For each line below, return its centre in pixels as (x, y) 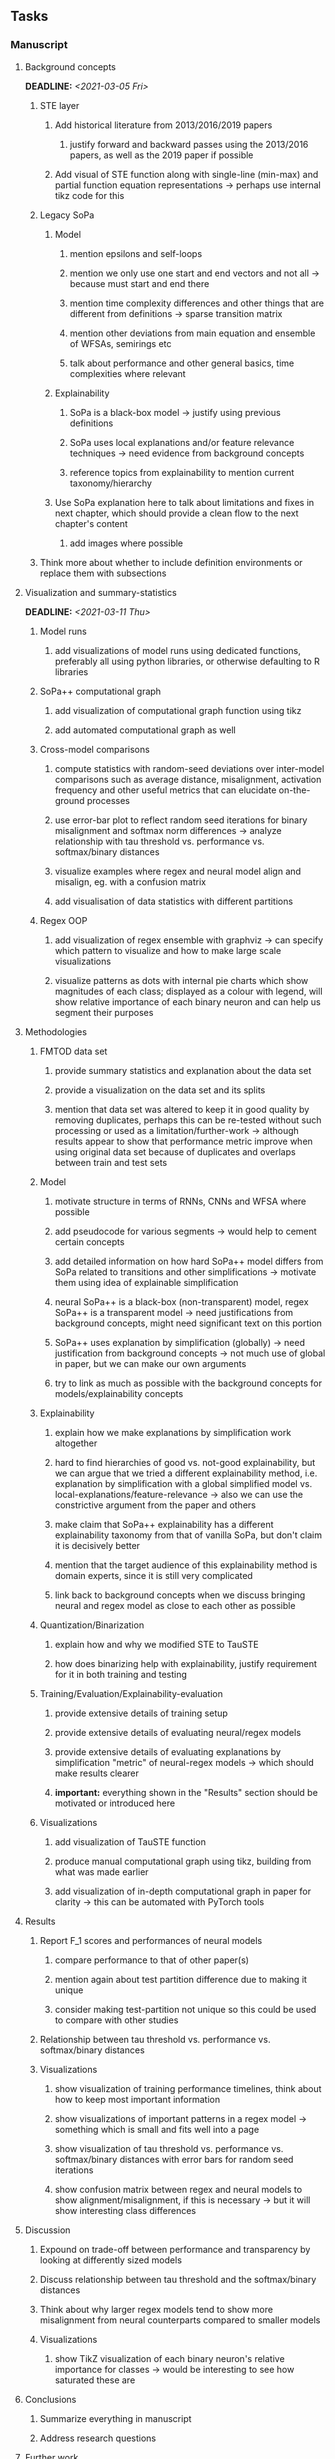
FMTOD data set (73, 1051)
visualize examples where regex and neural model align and (178, 871)
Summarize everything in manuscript (115, 2418)
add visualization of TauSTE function (130, 1841)
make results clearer (97, 1773)
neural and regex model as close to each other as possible (175, 1605)
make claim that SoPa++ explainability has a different (164, 1524)
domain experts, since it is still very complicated (153, 1575)
